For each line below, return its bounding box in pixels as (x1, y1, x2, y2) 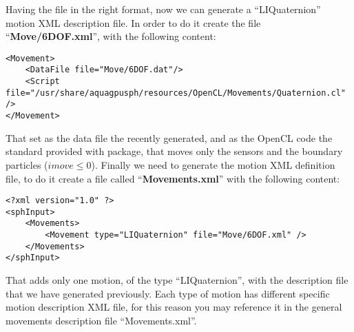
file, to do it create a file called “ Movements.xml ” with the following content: (6, 171, 340, 185)
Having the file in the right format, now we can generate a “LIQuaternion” (6, 2, 321, 16)
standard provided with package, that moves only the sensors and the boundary (6, 144, 343, 158)
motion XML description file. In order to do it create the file (6, 15, 261, 30)
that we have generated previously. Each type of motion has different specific (6, 286, 330, 300)
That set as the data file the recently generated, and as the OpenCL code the (6, 130, 333, 145)
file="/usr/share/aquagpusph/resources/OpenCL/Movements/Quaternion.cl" (6, 87, 346, 98)
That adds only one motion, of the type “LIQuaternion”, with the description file (6, 273, 348, 287)
